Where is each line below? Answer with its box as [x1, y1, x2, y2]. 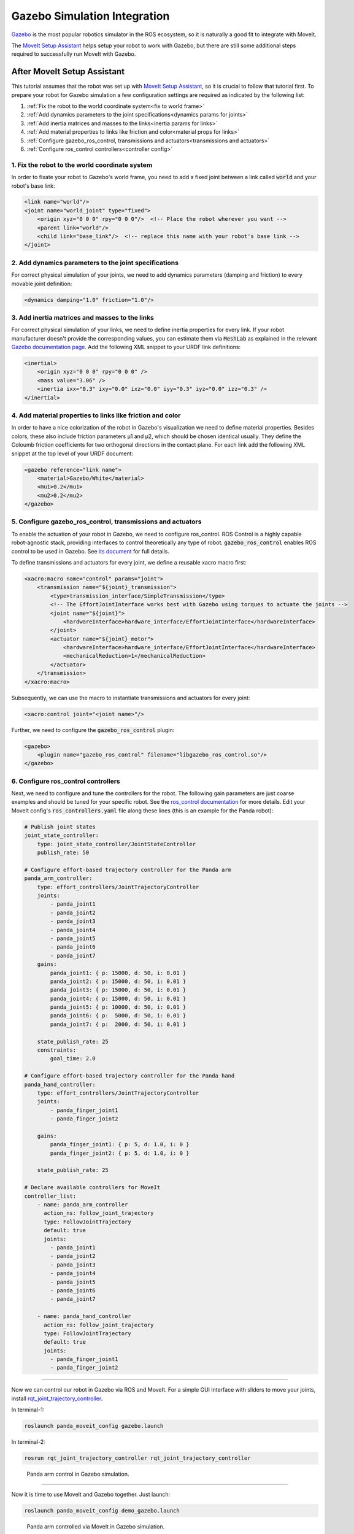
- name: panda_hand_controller [37, 1313, 131, 1320]
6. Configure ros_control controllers [11, 777, 121, 785]
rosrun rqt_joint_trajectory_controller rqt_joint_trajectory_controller [24, 1455, 251, 1462]
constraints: [37, 1047, 77, 1054]
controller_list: [24, 1192, 77, 1200]
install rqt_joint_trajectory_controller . [11, 1395, 103, 1402]
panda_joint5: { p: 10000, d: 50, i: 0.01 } [50, 1004, 187, 1011]
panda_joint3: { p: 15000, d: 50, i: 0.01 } [50, 987, 187, 993]
